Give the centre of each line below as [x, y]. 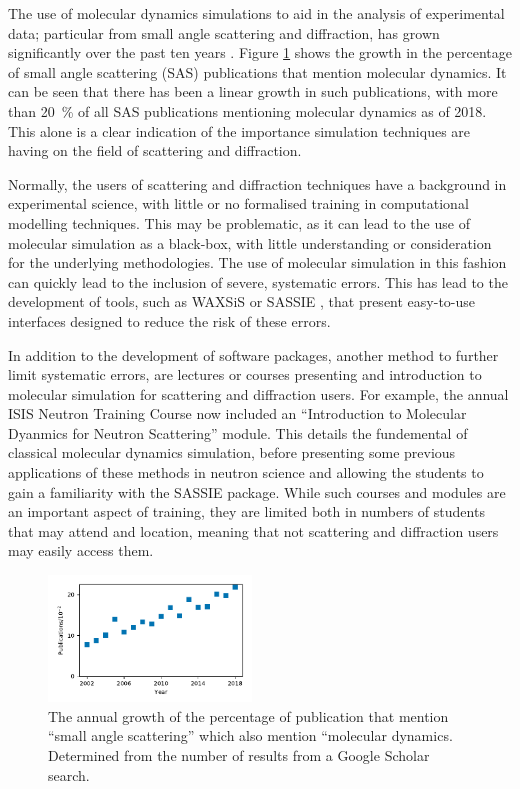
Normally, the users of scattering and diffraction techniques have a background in [257, 183]
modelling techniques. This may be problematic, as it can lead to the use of [239, 222]
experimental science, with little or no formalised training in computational [238, 203]
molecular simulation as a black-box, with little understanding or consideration [250, 242]
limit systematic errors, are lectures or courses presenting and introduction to [245, 374]
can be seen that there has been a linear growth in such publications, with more [253, 91]
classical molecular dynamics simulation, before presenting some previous [232, 452]
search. [69, 774]
